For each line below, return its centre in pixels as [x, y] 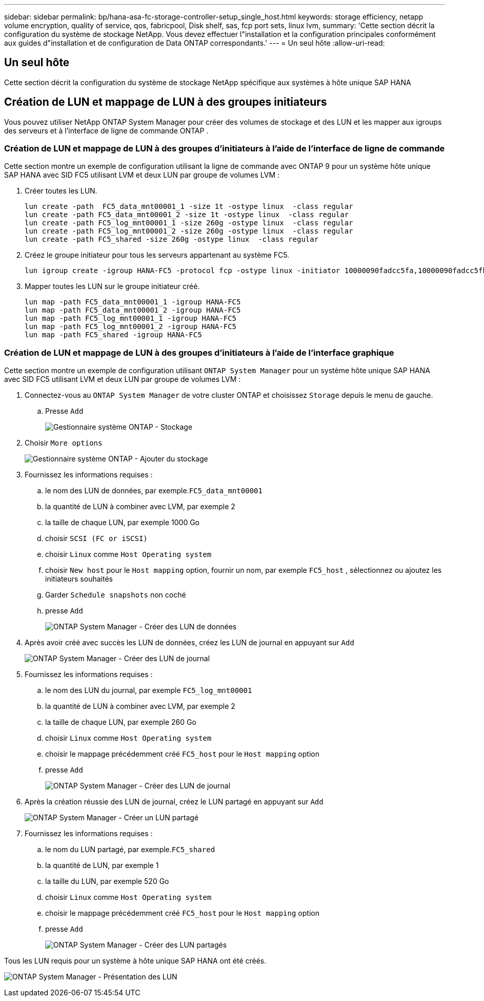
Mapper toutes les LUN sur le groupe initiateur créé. [112, 286]
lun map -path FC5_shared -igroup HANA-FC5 [113, 335]
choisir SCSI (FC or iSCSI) [96, 538]
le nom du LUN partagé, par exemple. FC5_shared [130, 850]
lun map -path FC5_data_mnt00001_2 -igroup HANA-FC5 [133, 310]
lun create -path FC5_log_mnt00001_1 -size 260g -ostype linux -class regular [189, 223]
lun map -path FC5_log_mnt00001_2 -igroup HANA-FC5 [131, 327]
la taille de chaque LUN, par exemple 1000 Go [122, 523]
